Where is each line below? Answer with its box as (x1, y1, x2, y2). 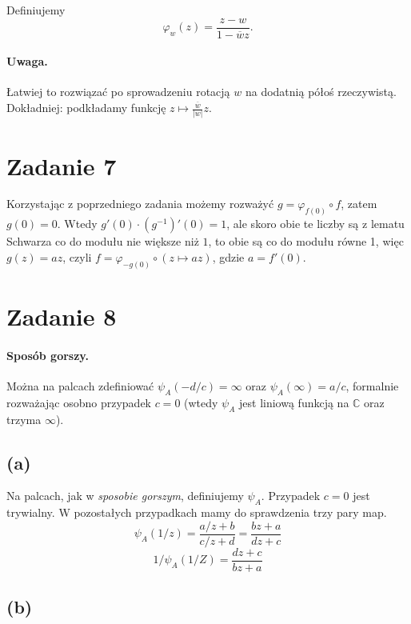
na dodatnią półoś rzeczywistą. (245, 83, 397, 100)
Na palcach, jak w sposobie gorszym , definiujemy (6, 487, 244, 504)
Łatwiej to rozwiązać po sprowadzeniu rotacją (6, 83, 230, 100)
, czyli (62, 248, 92, 265)
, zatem (341, 195, 377, 212)
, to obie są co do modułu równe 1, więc (208, 233, 404, 250)
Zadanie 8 (6, 299, 117, 332)
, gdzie (212, 248, 245, 265)
